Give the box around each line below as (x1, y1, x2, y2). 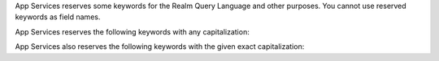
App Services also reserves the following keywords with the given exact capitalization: (15, 42, 305, 51)
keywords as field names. (15, 12, 101, 22)
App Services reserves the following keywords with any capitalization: (15, 26, 250, 36)
